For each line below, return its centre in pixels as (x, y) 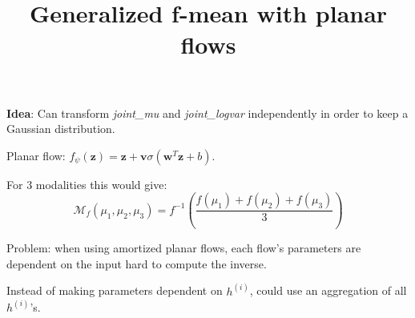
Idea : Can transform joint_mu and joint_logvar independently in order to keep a (207, 113)
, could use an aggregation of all (328, 290)
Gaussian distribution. (61, 129)
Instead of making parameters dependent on (115, 290)
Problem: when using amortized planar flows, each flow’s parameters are (184, 248)
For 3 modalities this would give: (87, 184)
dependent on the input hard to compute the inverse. (137, 263)
